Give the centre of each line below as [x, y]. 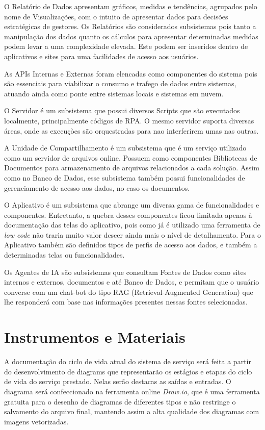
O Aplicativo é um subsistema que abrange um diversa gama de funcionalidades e [132, 205]
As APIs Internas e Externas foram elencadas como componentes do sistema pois [131, 73]
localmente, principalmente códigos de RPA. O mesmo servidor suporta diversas [129, 120]
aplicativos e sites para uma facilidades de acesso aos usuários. [101, 56]
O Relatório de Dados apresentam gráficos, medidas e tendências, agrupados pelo [131, 6]
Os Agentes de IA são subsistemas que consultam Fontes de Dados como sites [125, 272]
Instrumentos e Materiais [95, 337]
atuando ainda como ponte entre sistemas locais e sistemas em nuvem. [114, 93]
